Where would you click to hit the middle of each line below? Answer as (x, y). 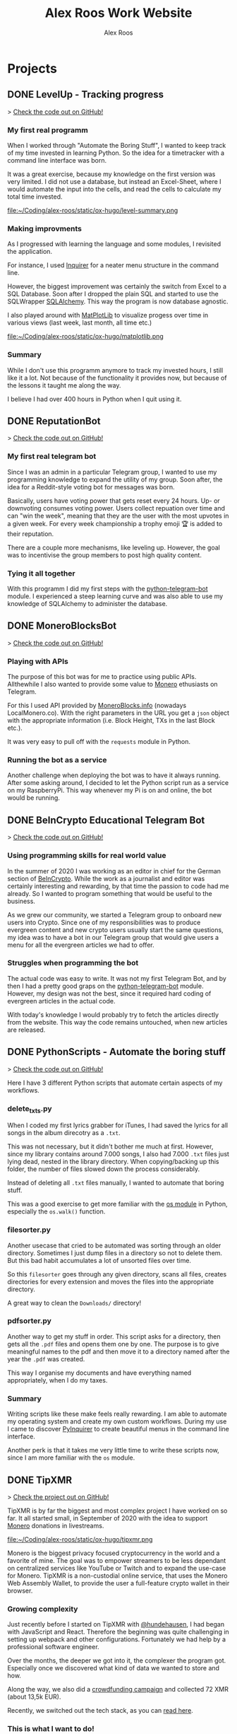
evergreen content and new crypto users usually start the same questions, (115, 930)
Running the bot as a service (57, 760)
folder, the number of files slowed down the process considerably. (103, 1169)
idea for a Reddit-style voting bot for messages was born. (91, 487)
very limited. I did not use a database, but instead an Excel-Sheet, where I (114, 182)
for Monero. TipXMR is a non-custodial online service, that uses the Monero (117, 1576)
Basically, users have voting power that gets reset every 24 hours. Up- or (114, 501)
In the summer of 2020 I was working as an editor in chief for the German (114, 871)
